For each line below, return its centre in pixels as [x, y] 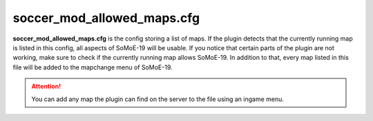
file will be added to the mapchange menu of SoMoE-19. [93, 67]
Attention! [46, 87]
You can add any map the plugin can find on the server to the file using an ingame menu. [158, 99]
